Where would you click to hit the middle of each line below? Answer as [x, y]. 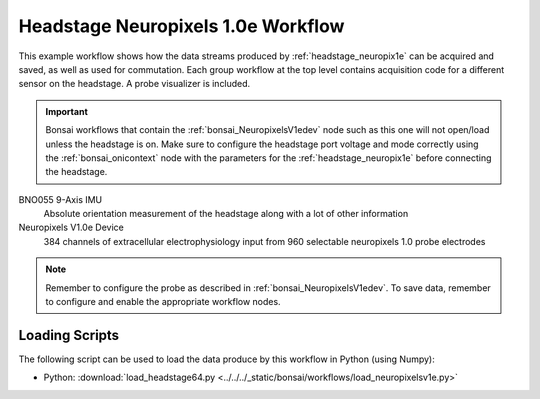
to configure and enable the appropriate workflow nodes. [163, 302]
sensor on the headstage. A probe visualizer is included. [134, 84]
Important [67, 111]
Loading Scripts [69, 335]
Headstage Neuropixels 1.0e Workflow [181, 26]
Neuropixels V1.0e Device [71, 227]
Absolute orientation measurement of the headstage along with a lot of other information [226, 214]
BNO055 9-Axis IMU [60, 199]
